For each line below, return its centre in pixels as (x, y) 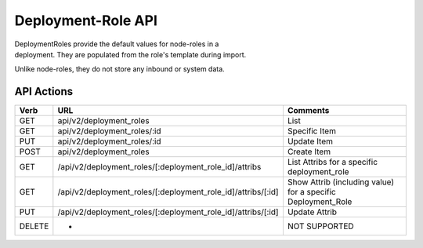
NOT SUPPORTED (320, 226)
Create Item (309, 151)
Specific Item (312, 131)
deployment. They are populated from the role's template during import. (130, 54)
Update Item (310, 141)
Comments (308, 111)
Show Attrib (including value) (341, 182)
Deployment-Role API (86, 20)
